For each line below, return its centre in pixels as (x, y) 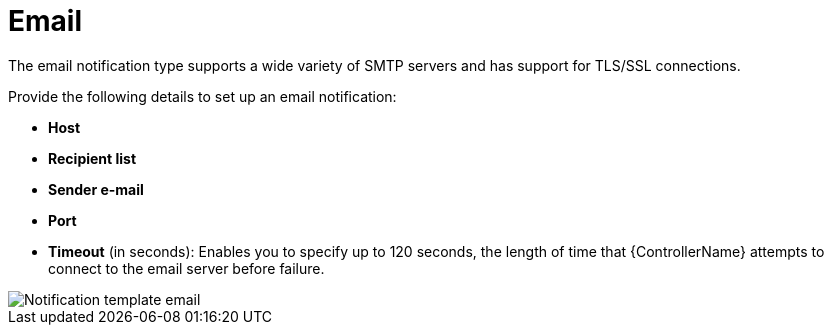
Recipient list (92, 158)
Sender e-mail (96, 189)
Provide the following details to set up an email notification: (202, 96)
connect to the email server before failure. (186, 268)
